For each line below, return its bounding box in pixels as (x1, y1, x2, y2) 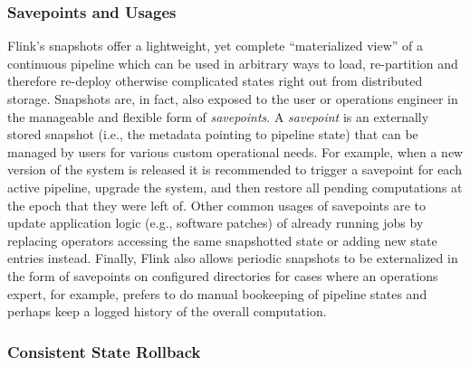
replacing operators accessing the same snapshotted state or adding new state (7, 230, 437, 249)
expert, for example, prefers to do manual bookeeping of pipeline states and (7, 284, 427, 303)
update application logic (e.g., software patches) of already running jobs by (7, 213, 424, 232)
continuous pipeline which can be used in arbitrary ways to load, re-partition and (7, 53, 458, 72)
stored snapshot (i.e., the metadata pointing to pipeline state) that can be (7, 125, 418, 144)
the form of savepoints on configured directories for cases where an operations (7, 266, 438, 285)
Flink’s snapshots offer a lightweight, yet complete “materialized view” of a (7, 36, 424, 55)
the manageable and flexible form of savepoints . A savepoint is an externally (7, 107, 429, 126)
